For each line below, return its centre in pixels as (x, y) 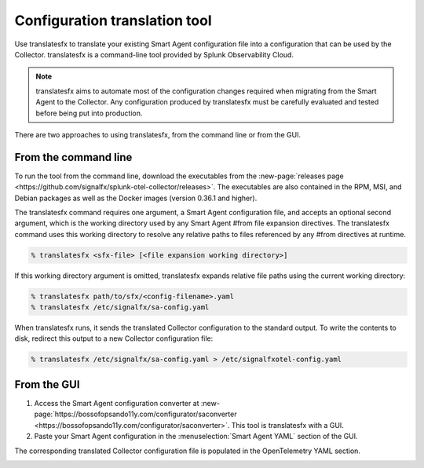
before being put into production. (89, 113)
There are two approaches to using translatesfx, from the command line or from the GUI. (158, 134)
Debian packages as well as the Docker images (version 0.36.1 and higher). (136, 198)
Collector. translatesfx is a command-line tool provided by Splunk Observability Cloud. (154, 54)
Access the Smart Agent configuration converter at (117, 403)
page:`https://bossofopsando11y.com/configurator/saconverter (135, 414)
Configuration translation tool (113, 20)
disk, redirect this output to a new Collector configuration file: (114, 338)
